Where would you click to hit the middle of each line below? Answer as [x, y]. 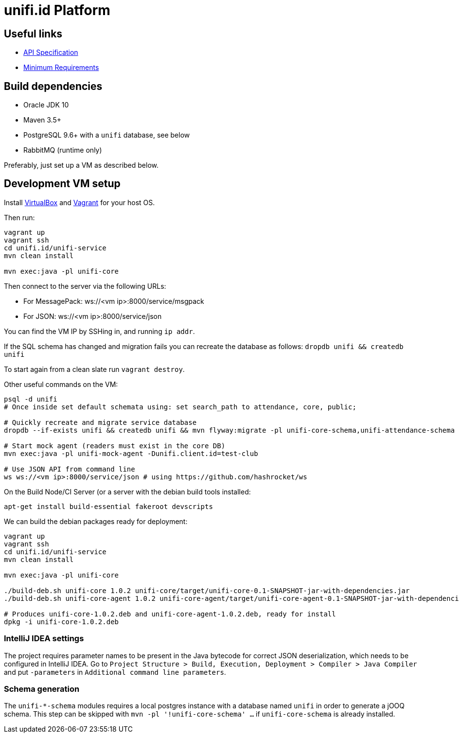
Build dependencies [53, 86]
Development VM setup [62, 184]
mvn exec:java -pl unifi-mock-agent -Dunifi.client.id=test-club [131, 453]
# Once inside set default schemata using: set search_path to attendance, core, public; [180, 407]
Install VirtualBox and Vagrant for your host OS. [79, 202]
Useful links [33, 34]
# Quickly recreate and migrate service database [100, 422]
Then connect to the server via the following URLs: [85, 286]
